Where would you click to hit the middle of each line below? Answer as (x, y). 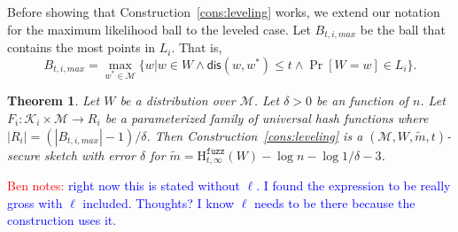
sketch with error (90, 155)
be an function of (362, 101)
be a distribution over (178, 101)
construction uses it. (62, 220)
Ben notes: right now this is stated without (124, 186)
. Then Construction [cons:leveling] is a (255, 135)
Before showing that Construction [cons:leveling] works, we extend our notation (224, 12)
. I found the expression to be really (353, 186)
